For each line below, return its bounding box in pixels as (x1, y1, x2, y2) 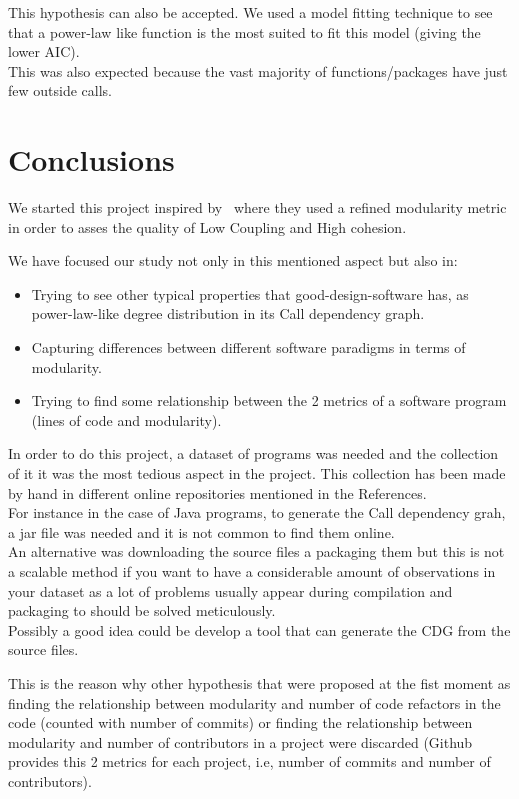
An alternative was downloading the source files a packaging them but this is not (8, 541, 505, 562)
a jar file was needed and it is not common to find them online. (8, 521, 395, 542)
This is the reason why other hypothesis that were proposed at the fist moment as (8, 672, 511, 693)
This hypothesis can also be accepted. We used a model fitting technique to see (8, 2, 493, 22)
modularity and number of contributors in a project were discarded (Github (8, 731, 473, 752)
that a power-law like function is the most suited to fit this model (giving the (8, 21, 481, 42)
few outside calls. (8, 80, 112, 101)
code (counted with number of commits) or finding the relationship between (8, 712, 473, 733)
